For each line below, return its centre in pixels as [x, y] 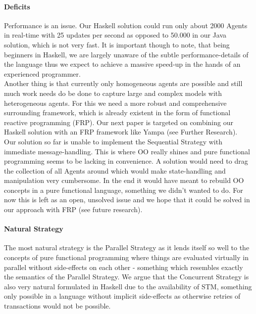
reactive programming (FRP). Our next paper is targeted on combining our [119, 122]
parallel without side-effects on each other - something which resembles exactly [124, 267]
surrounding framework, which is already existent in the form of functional [117, 112]
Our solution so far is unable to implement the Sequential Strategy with [113, 141]
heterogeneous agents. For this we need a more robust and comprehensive [115, 103]
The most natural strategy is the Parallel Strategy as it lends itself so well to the [127, 247]
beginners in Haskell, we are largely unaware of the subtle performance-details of [126, 54]
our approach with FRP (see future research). [73, 209]
